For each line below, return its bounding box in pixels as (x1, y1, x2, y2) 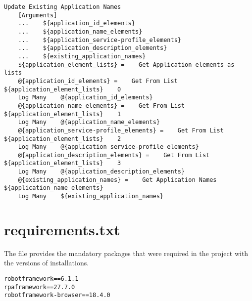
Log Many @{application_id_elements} (18, 94, 153, 101)
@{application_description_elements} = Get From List (18, 151, 210, 159)
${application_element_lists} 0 (4, 86, 121, 93)
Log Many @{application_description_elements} (18, 168, 185, 175)
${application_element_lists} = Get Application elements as (18, 61, 235, 68)
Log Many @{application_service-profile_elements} (18, 143, 199, 151)
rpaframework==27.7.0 (4, 283, 75, 291)
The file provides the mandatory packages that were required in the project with (4, 248, 249, 258)
